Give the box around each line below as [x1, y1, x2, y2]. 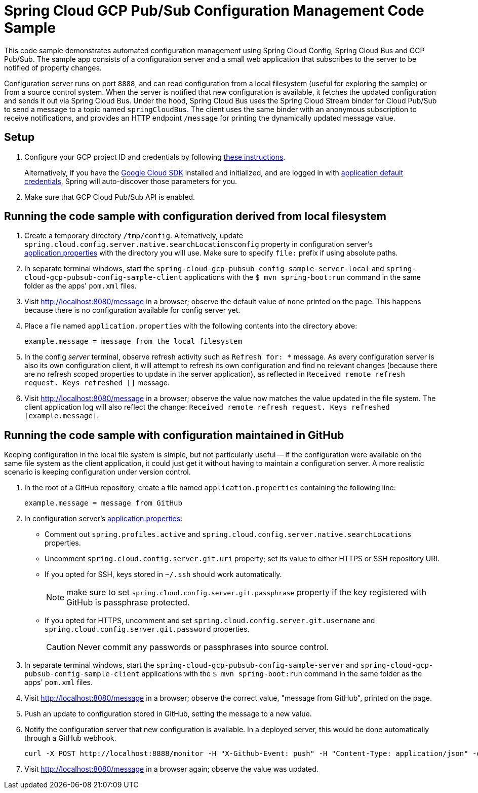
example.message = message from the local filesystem [24, 337, 242, 346]
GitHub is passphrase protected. [66, 597, 190, 608]
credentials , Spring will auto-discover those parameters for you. [24, 176, 237, 186]
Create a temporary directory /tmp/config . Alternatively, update [24, 231, 243, 240]
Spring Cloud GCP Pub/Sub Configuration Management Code [4, 2, 424, 19]
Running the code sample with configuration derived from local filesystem [4, 210, 386, 223]
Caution [46, 642, 76, 653]
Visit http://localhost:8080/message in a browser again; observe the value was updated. [24, 765, 318, 774]
